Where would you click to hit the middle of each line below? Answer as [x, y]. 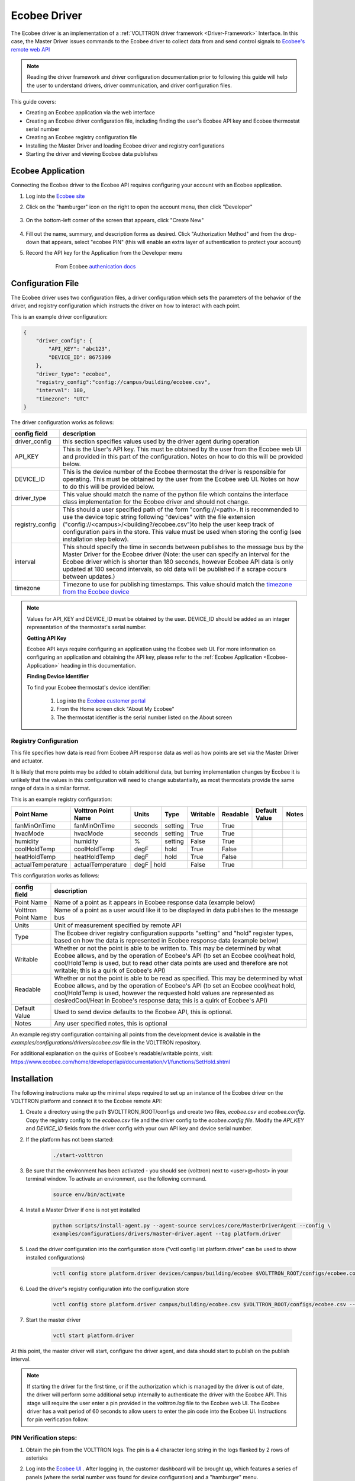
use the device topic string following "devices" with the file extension [159, 517]
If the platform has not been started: [70, 1139]
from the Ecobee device [96, 592]
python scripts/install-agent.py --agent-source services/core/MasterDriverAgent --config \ [192, 1225]
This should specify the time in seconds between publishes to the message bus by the [183, 547]
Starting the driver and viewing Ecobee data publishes [92, 154]
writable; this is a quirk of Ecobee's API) [110, 970]
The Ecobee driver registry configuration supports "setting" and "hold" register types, [174, 933]
